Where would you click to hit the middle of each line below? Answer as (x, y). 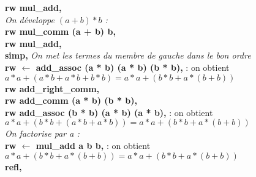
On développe (30, 19)
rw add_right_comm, (52, 88)
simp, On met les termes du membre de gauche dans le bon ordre (128, 55)
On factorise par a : (42, 133)
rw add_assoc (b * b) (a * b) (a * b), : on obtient (109, 112)
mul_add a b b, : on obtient (93, 145)
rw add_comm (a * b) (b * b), (71, 100)
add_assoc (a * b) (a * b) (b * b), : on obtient (133, 67)
